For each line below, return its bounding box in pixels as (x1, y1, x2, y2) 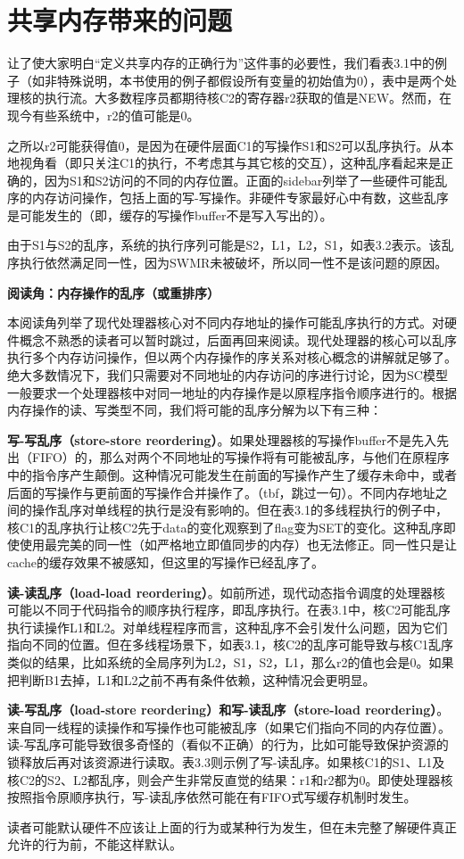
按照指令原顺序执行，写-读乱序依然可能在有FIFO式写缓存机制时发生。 (7, 788, 417, 806)
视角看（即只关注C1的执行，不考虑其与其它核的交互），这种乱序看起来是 (19, 153, 442, 172)
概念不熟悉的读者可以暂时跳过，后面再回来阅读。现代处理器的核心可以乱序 (19, 330, 457, 349)
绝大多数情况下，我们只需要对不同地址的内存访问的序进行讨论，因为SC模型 (7, 366, 448, 384)
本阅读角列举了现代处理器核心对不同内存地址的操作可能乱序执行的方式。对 (7, 313, 444, 332)
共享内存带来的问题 (7, 2, 233, 38)
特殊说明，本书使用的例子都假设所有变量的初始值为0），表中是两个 (56, 70, 444, 89)
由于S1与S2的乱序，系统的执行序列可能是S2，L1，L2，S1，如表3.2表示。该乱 (7, 235, 454, 254)
